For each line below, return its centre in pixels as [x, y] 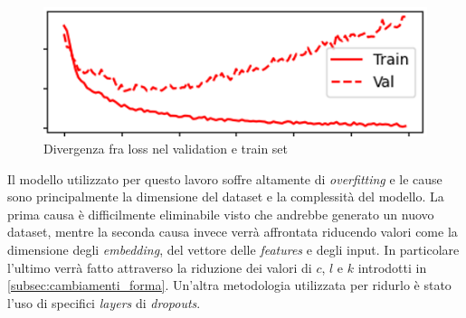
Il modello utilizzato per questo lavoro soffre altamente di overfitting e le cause [225, 178]
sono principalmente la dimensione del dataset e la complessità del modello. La [226, 196]
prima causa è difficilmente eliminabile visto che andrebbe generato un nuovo [221, 214]
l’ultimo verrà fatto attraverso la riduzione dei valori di [160, 267]
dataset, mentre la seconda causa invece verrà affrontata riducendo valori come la [233, 232]
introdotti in [392, 267]
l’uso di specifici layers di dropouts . [104, 302]
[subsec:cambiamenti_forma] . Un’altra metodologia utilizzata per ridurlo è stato [229, 285]
